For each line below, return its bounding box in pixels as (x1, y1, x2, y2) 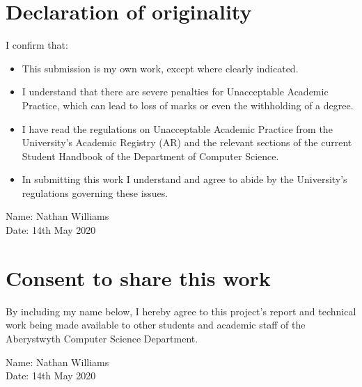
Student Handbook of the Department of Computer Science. (22, 148, 279, 163)
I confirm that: (6, 38, 68, 52)
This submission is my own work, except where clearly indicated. (22, 61, 299, 75)
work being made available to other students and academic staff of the (6, 317, 306, 332)
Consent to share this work (6, 263, 271, 292)
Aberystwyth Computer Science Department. (6, 331, 198, 345)
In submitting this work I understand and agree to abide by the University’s (22, 172, 347, 187)
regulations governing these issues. (22, 185, 168, 200)
